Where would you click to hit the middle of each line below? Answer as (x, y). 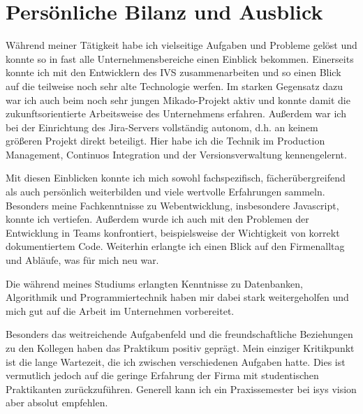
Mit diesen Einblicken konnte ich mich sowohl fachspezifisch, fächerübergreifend (176, 178)
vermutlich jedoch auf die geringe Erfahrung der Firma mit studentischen (162, 375)
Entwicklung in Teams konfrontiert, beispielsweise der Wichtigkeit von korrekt (173, 232)
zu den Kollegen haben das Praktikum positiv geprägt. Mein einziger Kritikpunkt (180, 348)
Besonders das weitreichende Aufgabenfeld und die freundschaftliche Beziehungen (179, 334)
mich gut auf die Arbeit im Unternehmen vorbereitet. (120, 310)
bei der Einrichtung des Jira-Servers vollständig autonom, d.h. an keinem (162, 127)
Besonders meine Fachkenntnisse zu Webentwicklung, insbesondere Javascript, (172, 205)
